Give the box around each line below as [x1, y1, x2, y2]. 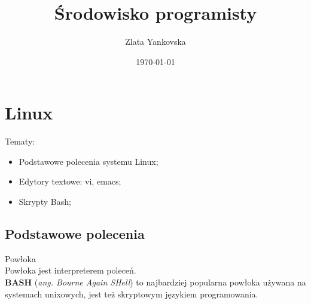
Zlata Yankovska [125, 35, 186, 48]
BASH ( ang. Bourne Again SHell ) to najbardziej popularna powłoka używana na [5, 276, 306, 288]
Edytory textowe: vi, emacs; [19, 175, 121, 188]
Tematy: [5, 135, 35, 148]
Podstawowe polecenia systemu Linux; [19, 155, 158, 167]
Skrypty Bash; [19, 195, 71, 208]
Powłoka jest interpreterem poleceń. [5, 264, 136, 277]
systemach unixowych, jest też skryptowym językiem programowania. [5, 287, 258, 300]
